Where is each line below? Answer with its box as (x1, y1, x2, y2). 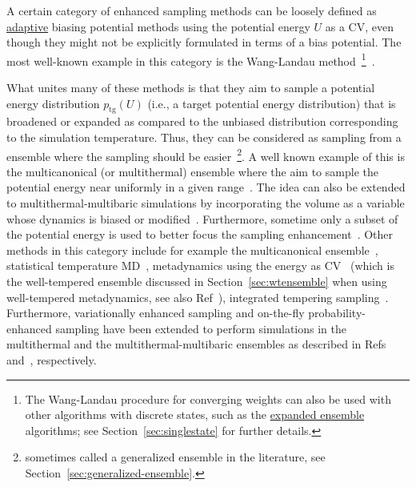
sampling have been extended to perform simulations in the (55, 320, 346, 336)
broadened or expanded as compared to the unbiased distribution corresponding (6, 113, 398, 130)
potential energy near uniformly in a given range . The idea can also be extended (6, 179, 406, 195)
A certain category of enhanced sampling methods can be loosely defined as (6, 2, 377, 18)
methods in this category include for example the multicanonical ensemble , (6, 241, 378, 258)
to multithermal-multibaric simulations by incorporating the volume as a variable (6, 195, 405, 211)
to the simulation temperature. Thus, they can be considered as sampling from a (6, 129, 402, 146)
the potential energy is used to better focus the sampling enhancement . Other (6, 226, 394, 243)
